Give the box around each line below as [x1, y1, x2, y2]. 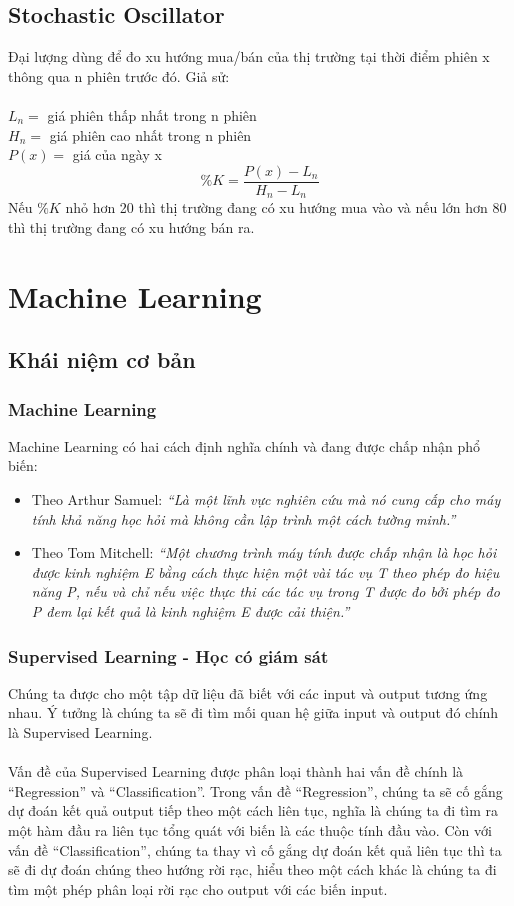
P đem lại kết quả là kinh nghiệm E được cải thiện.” [31, 601, 350, 621]
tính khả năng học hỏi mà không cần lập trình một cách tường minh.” [31, 508, 456, 529]
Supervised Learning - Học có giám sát [8, 643, 329, 668]
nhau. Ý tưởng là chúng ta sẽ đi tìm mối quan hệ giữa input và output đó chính [8, 702, 499, 723]
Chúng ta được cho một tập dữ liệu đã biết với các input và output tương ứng [8, 682, 488, 703]
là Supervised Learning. [8, 722, 153, 742]
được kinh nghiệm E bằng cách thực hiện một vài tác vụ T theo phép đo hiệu [31, 561, 500, 582]
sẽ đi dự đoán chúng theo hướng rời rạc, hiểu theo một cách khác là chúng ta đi [8, 859, 497, 880]
